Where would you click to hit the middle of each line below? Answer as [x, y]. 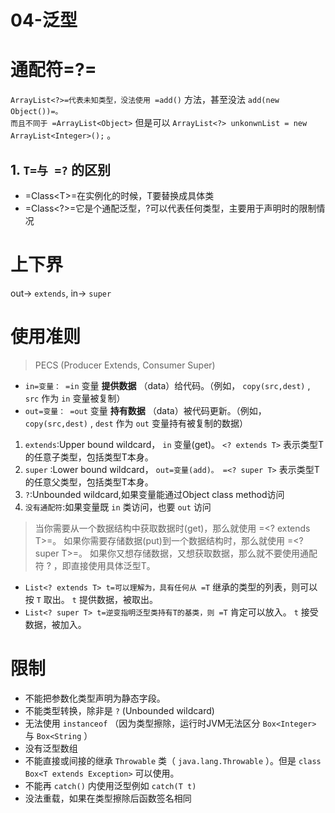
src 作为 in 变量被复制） [75, 398]
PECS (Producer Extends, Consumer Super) [125, 365]
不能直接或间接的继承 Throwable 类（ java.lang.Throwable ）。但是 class [173, 760]
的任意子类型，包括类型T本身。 [89, 457]
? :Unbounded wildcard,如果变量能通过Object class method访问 [154, 494]
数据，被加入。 [55, 624]
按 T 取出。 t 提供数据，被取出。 [91, 599]
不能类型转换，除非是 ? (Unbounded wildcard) [119, 710]
